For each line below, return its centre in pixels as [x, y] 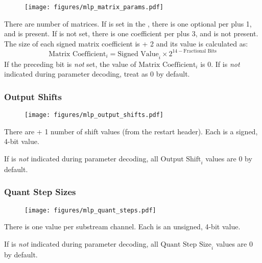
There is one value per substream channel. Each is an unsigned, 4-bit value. [122, 226]
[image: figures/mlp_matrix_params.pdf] [94, 7]
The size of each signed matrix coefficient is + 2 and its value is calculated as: [126, 43]
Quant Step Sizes [40, 192]
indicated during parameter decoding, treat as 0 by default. [97, 74]
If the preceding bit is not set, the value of [70, 64]
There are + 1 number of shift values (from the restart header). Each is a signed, [131, 131]
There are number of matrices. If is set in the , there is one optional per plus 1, [128, 23]
